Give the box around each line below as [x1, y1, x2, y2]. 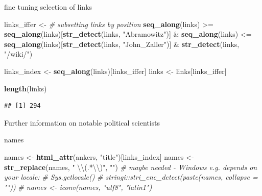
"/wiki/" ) [4, 48, 33, 59]
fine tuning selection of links [4, 2, 92, 12]
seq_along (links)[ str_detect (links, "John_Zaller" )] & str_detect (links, [4, 38, 240, 49]
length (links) [4, 83, 47, 93]
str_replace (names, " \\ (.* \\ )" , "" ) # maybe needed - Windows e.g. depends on [4, 161, 257, 172]
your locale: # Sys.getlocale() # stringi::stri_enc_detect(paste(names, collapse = [4, 171, 258, 182]
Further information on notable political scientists [4, 117, 160, 128]
